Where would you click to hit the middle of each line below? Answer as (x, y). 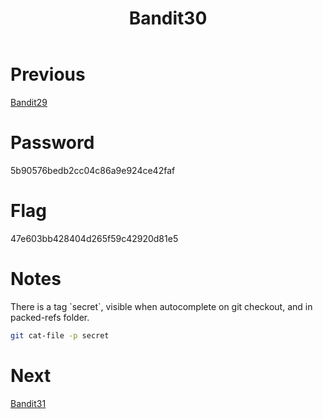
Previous (48, 74)
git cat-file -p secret (60, 335)
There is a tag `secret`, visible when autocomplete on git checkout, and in (161, 306)
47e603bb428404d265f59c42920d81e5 (94, 238)
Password (52, 143)
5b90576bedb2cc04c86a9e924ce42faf (93, 170)
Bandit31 (28, 403)
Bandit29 (29, 102)
